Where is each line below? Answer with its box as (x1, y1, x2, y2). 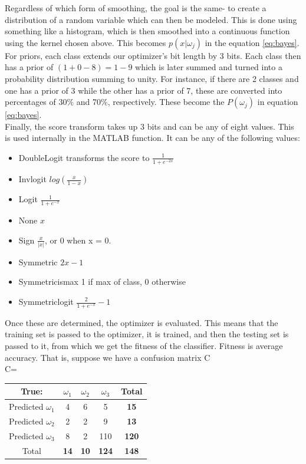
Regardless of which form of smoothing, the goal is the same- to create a (5, 2, 266, 14)
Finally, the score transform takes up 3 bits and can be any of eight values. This (5, 120, 294, 132)
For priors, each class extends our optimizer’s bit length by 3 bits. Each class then (5, 49, 301, 61)
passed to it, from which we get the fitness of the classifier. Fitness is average (5, 340, 283, 352)
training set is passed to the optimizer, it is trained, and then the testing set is (5, 328, 289, 340)
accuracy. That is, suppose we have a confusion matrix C (5, 351, 210, 363)
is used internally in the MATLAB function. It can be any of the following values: (5, 131, 300, 144)
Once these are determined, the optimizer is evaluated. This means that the (5, 316, 278, 328)
